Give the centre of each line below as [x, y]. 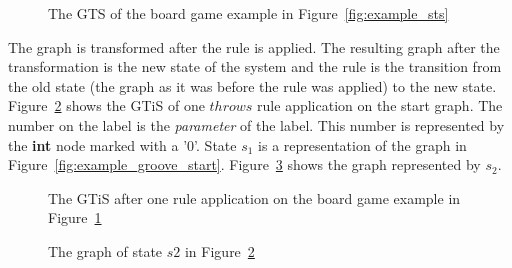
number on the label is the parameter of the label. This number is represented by [256, 124]
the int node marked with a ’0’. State [122, 144]
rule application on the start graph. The [380, 105]
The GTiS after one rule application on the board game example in [254, 197]
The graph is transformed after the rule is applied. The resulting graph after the [254, 46]
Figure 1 [75, 217]
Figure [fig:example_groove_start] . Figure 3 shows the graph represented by [244, 164]
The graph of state [105, 250]
